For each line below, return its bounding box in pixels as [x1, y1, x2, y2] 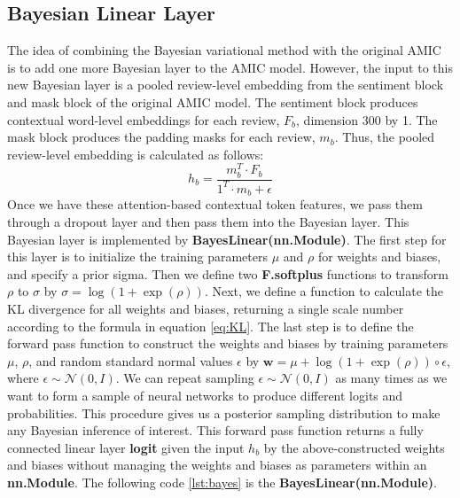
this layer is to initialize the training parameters [7, 247, 268, 266]
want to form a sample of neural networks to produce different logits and [7, 385, 403, 404]
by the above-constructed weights [263, 438, 445, 456]
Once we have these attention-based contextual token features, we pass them [7, 195, 423, 214]
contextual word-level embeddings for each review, [7, 110, 280, 128]
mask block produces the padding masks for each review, [7, 128, 316, 146]
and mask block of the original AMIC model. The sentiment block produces [7, 92, 418, 111]
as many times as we [335, 369, 448, 387]
